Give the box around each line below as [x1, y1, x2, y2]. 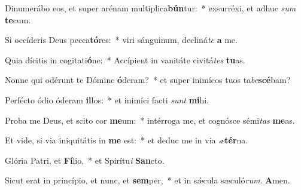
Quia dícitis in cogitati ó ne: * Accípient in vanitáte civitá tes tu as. [5, 53, 245, 66]
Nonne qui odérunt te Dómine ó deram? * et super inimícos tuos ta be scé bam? [5, 73, 291, 86]
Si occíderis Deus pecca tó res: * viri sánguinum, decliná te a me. [5, 33, 238, 46]
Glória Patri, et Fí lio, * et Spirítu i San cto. [5, 154, 165, 166]
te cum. [5, 13, 31, 26]
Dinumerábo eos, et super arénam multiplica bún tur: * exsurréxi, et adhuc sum [5, 2, 296, 14]
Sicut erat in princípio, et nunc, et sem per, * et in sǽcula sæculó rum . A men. [5, 174, 290, 186]
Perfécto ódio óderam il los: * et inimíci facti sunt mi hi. [5, 93, 209, 106]
